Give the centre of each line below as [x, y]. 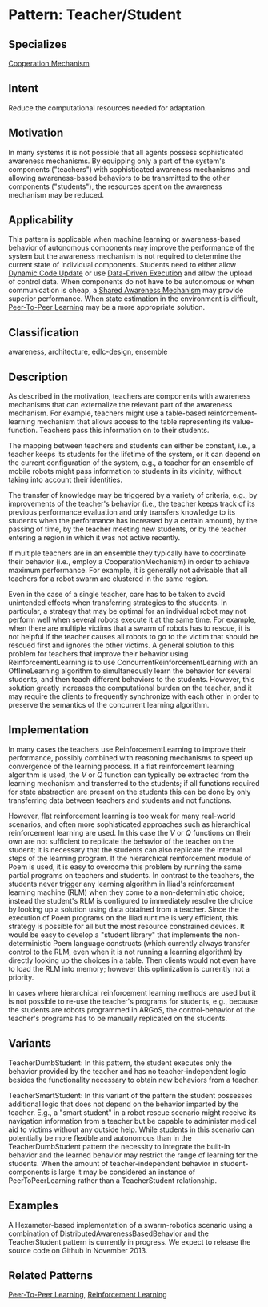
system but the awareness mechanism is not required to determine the [125, 256]
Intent [23, 88]
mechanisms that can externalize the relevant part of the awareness [120, 405]
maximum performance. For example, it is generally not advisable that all [128, 571]
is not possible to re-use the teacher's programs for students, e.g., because [133, 1001]
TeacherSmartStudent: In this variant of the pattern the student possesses [130, 1095]
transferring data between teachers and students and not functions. [120, 800]
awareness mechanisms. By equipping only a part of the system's [117, 161]
